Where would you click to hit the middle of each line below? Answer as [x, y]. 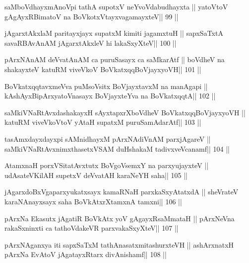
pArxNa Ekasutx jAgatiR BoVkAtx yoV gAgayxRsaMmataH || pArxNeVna [120, 218]
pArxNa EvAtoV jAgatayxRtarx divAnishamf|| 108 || [86, 254]
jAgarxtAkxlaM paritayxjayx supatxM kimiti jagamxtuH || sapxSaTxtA [114, 33]
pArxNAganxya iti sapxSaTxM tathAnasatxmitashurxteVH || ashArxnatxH [119, 244]
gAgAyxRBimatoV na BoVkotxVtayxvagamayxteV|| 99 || [92, 16]
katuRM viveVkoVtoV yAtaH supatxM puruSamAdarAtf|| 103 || [103, 122]
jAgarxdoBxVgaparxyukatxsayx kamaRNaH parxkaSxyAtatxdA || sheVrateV [122, 192]
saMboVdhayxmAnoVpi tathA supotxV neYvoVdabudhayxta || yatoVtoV [116, 6]
